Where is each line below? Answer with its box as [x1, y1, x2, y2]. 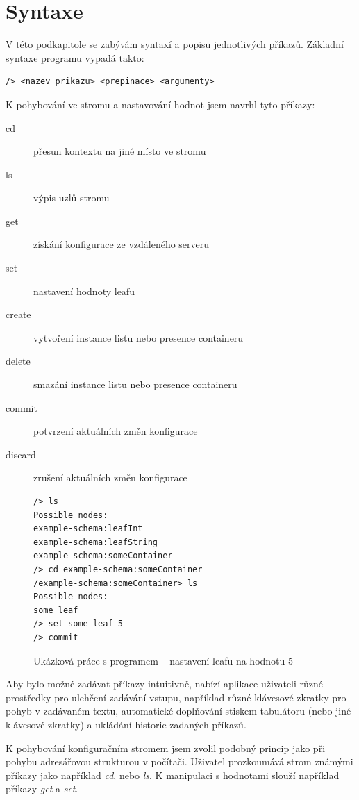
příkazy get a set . [6, 781, 78, 796]
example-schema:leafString [33, 537, 158, 547]
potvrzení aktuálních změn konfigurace [33, 424, 198, 438]
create [6, 307, 31, 322]
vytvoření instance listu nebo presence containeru [33, 330, 244, 344]
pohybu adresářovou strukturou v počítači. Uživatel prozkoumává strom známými [6, 754, 353, 769]
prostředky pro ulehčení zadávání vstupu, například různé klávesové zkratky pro [6, 690, 347, 704]
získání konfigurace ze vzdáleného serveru [33, 237, 210, 251]
